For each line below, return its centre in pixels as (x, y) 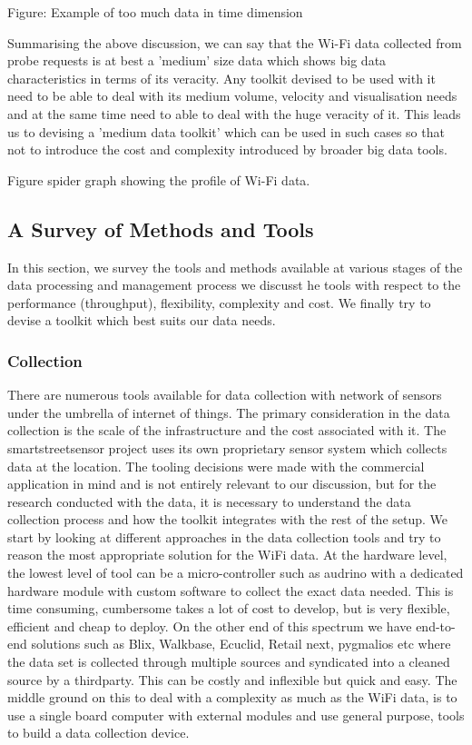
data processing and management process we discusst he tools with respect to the (234, 285)
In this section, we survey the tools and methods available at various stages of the (235, 267)
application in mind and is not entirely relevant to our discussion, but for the (222, 484)
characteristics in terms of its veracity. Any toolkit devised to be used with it (221, 78)
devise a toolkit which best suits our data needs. (142, 320)
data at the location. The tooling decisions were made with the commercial (216, 466)
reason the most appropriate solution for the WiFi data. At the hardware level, (227, 555)
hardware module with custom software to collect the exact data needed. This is (231, 590)
